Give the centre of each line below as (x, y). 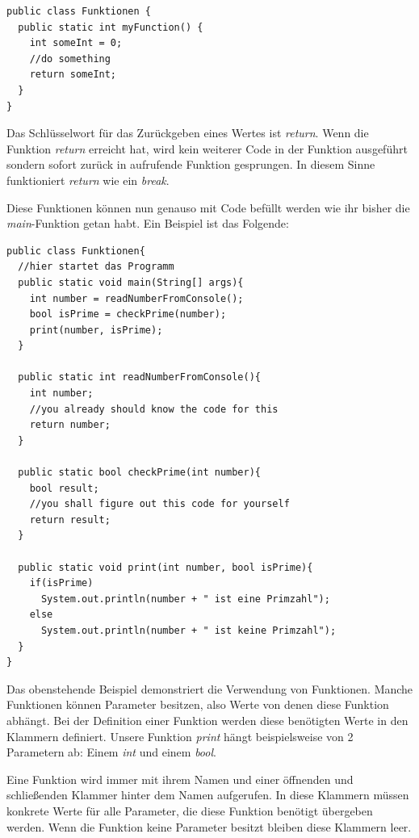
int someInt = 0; (76, 43)
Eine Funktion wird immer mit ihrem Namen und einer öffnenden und (180, 779)
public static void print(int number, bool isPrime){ (166, 567)
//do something (70, 59)
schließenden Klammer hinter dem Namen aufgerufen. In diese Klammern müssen (208, 795)
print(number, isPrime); (96, 330)
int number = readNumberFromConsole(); (136, 298)
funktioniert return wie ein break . (88, 180)
